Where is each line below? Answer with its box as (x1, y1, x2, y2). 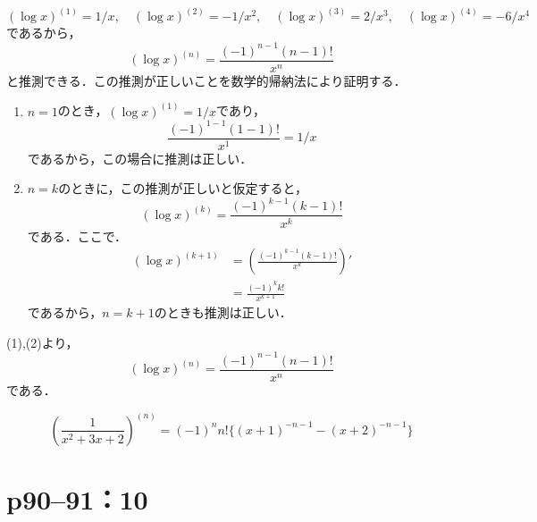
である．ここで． (27, 226, 128, 245)
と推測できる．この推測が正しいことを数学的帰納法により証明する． (6, 71, 407, 89)
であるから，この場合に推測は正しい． (27, 148, 253, 167)
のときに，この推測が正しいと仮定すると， (58, 179, 307, 198)
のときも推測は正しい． (154, 303, 292, 322)
